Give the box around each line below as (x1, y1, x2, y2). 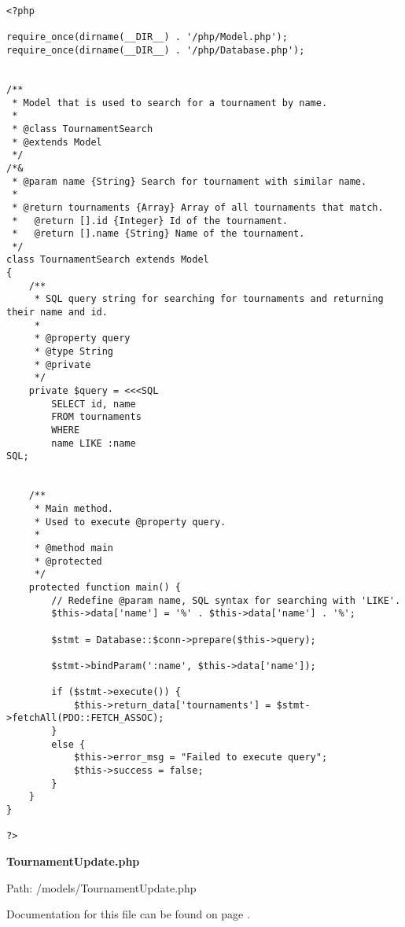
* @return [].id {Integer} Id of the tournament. (12, 215, 288, 226)
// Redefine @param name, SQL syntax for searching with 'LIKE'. (51, 594, 401, 606)
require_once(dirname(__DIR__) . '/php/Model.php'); (6, 31, 288, 43)
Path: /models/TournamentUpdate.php (6, 879, 197, 896)
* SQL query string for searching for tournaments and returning (34, 293, 384, 305)
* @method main (34, 542, 114, 554)
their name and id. (6, 307, 108, 318)
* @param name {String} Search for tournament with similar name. (12, 175, 367, 187)
